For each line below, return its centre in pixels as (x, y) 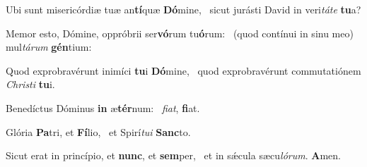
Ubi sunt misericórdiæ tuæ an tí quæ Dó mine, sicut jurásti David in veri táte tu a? (183, 9)
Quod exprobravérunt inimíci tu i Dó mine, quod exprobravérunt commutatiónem (183, 70)
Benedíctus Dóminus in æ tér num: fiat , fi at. (103, 107)
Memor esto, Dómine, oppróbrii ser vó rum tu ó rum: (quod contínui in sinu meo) (180, 33)
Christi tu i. (30, 84)
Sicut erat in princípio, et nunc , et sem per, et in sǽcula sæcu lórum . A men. (173, 155)
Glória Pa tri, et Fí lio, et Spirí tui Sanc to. (98, 131)
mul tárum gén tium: (49, 47)
